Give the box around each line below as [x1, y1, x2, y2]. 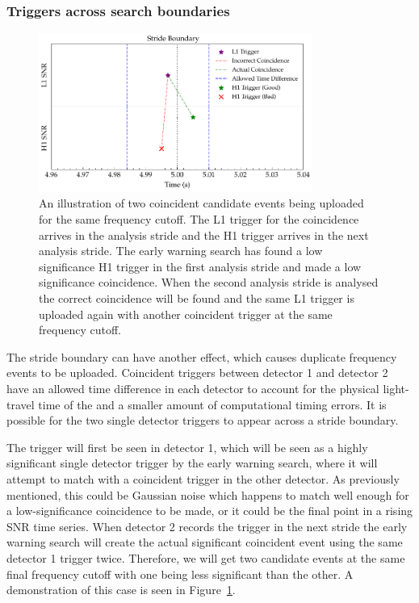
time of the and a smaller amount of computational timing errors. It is [38, 396, 387, 412]
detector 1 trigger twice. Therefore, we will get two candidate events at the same [6, 549, 405, 566]
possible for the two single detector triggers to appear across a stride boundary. [6, 412, 399, 429]
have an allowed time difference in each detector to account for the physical [6, 380, 379, 397]
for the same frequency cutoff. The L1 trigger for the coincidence [39, 211, 359, 228]
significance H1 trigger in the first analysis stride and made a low [39, 258, 362, 274]
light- [383, 380, 409, 397]
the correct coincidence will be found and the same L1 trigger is [39, 290, 354, 307]
